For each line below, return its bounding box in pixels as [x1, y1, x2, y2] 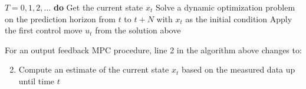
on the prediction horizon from [5, 12, 116, 25]
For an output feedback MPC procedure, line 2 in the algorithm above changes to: [5, 43, 302, 56]
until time [18, 74, 55, 87]
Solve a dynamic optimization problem [156, 1, 295, 13]
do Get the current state [53, 1, 143, 13]
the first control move [5, 24, 83, 36]
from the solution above [95, 24, 181, 36]
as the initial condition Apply [185, 12, 292, 25]
